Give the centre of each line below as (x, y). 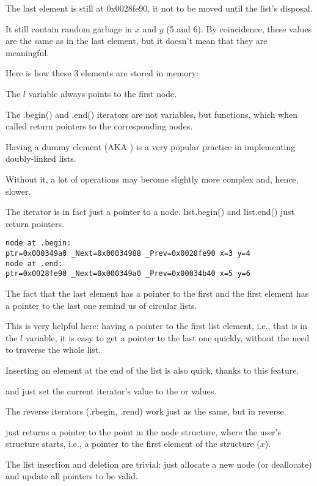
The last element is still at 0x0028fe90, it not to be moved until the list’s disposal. (159, 8)
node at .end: (34, 263)
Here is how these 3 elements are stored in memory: (102, 73)
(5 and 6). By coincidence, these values (239, 28)
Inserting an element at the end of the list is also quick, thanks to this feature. (152, 370)
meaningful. (27, 52)
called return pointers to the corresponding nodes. (99, 126)
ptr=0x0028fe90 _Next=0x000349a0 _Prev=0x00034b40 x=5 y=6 (128, 274)
